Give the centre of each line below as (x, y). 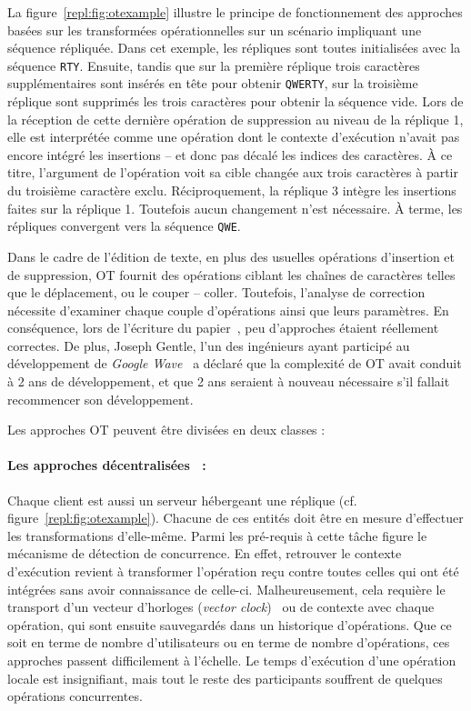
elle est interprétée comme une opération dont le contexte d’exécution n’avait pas (234, 137)
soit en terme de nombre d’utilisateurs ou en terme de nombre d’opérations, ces (229, 642)
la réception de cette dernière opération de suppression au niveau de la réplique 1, (235, 119)
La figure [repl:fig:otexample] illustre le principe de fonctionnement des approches (235, 12)
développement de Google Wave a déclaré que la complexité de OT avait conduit (235, 363)
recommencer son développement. (100, 399)
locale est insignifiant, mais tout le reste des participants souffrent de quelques (225, 678)
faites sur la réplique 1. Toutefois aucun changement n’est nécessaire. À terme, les (235, 208)
